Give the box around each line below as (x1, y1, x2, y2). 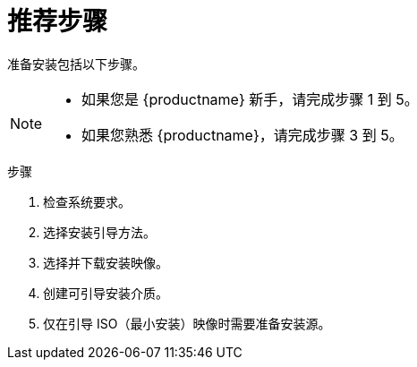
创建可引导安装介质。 (43, 285, 168, 301)
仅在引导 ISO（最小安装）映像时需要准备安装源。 (43, 315, 331, 331)
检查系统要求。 (43, 193, 131, 209)
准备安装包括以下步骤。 (7, 55, 145, 72)
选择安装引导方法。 (43, 224, 156, 240)
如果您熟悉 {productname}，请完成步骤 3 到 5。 (81, 125, 404, 144)
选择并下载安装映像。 (43, 254, 168, 270)
